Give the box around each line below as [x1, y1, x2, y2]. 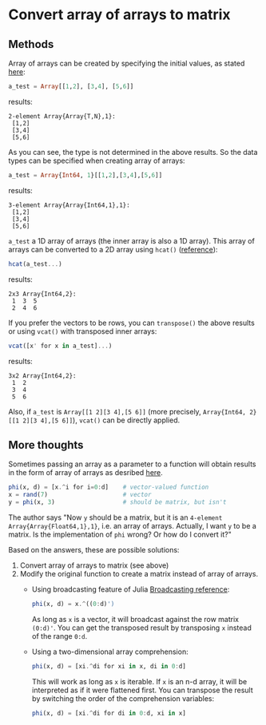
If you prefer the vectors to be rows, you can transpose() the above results [8, 318, 256, 327]
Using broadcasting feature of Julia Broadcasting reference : [31, 584, 230, 594]
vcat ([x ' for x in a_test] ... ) [8, 342, 113, 350]
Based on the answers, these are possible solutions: [8, 545, 180, 554]
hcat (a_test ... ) [8, 259, 62, 268]
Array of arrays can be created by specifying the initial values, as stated [8, 58, 245, 68]
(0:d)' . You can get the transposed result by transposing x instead [31, 623, 252, 632]
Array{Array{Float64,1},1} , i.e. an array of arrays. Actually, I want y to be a [8, 521, 257, 530]
